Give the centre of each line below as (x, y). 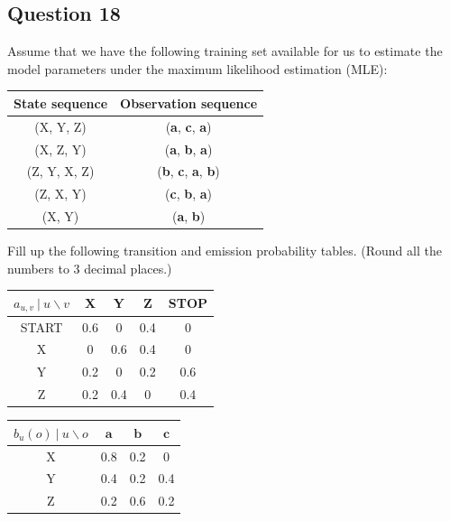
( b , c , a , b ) (188, 171)
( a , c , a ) (188, 126)
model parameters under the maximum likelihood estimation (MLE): (197, 68)
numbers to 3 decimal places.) (90, 268)
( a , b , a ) (188, 149)
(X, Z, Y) (60, 149)
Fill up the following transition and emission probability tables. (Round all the (225, 251)
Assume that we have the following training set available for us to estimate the (225, 51)
